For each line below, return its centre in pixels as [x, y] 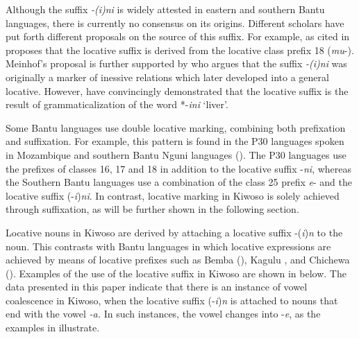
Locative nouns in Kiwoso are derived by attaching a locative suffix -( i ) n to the [174, 232]
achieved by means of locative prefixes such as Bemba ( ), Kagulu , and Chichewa [178, 260]
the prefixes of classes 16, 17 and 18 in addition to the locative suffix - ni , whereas [179, 168]
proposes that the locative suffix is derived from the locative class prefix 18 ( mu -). [180, 50]
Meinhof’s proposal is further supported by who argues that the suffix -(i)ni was [176, 63]
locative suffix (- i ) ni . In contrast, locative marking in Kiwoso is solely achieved [173, 195]
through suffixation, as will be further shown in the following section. [152, 209]
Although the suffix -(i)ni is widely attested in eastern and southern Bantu [165, 9]
